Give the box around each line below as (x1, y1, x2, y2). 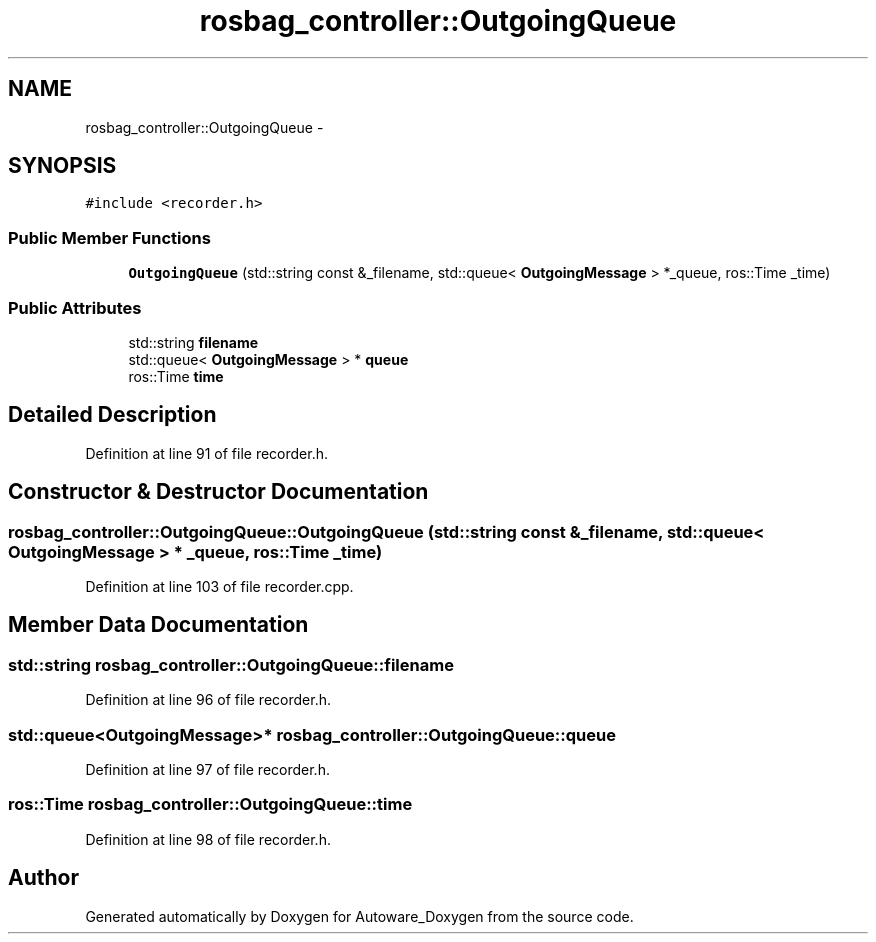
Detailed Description (8, 402, 217, 428)
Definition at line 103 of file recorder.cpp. (85, 578, 354, 595)
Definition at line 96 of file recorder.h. (85, 691, 331, 709)
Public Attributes (8, 297, 142, 318)
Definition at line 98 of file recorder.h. (85, 830, 331, 848)
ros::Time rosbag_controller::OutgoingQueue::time (8, 794, 413, 815)
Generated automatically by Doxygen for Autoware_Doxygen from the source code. (85, 907, 634, 925)
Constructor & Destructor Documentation (8, 479, 429, 505)
